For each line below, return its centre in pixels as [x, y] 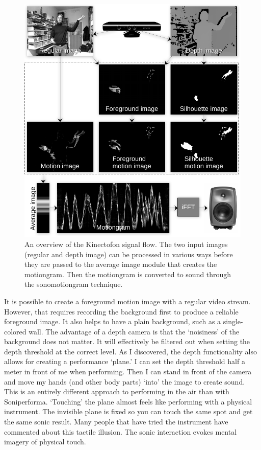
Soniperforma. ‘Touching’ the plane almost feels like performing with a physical [128, 401]
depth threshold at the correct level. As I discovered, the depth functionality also [130, 351]
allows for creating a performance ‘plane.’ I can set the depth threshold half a [125, 361]
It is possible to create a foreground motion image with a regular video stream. [127, 301]
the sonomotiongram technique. [74, 284]
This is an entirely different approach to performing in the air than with [117, 391]
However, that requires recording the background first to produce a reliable [121, 311]
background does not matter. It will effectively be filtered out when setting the [127, 341]
